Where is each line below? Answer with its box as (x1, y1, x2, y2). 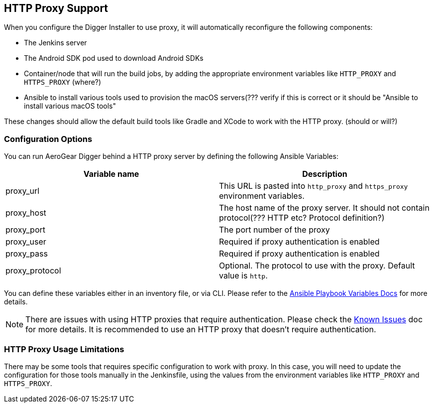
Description (302, 169, 347, 179)
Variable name (83, 169, 139, 179)
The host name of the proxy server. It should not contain (219, 203, 430, 213)
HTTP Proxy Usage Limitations (4, 344, 124, 354)
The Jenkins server (24, 38, 87, 47)
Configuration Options (4, 134, 93, 144)
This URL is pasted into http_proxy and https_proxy (219, 181, 408, 191)
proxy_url (5, 186, 40, 196)
